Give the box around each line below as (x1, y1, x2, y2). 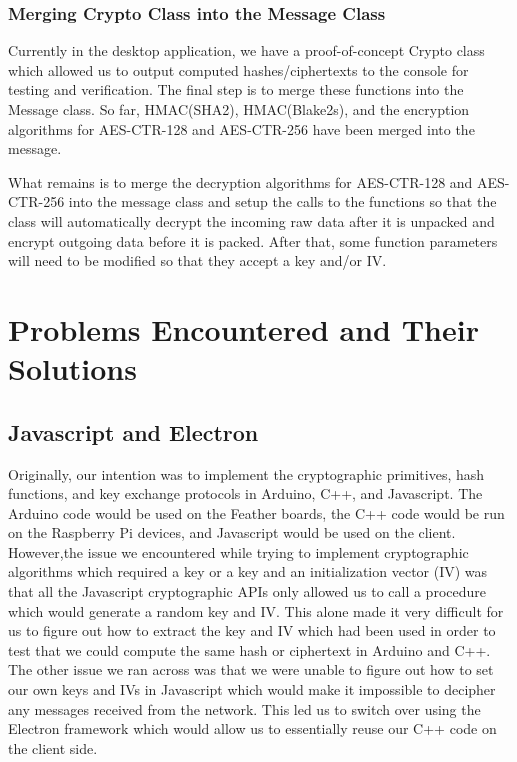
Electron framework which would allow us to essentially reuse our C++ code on (8, 718, 497, 739)
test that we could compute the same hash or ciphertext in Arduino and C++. (8, 639, 491, 660)
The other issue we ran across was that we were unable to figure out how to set (8, 659, 494, 680)
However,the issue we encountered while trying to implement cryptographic (8, 541, 469, 562)
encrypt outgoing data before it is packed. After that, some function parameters (8, 230, 498, 251)
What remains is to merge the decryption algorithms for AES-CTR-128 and (8, 171, 473, 192)
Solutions (8, 348, 137, 389)
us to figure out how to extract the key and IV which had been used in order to (8, 620, 496, 641)
